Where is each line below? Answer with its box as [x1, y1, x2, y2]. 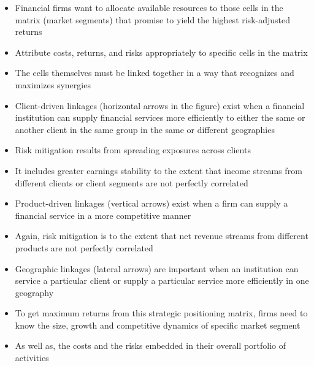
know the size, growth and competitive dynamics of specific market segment [15, 318, 301, 331]
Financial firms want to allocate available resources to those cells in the [15, 1, 283, 13]
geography [15, 286, 54, 299]
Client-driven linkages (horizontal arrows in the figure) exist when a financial [15, 99, 305, 112]
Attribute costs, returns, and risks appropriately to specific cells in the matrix [15, 45, 308, 58]
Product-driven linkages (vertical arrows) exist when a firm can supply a [15, 197, 288, 210]
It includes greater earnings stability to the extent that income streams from [15, 164, 302, 177]
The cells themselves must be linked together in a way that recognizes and [15, 66, 294, 79]
